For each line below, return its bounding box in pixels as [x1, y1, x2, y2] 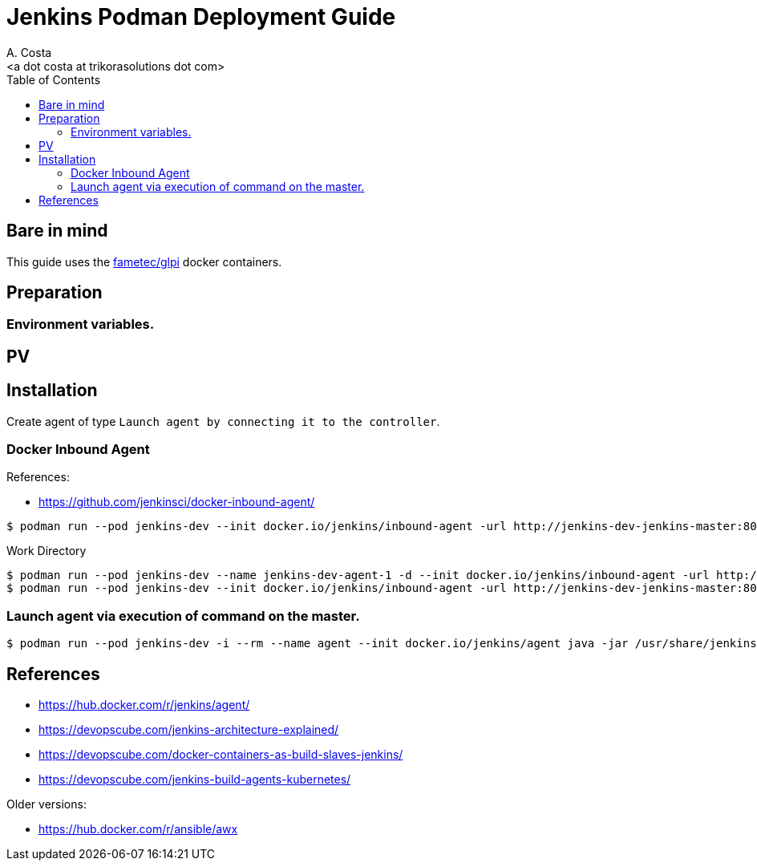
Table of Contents [6, 72, 101, 87]
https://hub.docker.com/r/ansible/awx [38, 822, 238, 837]
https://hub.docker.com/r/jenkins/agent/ [38, 698, 250, 712]
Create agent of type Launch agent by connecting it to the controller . [6, 414, 440, 428]
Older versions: [6, 797, 87, 812]
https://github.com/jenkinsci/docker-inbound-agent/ [38, 495, 315, 509]
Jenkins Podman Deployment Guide [6, 3, 396, 30]
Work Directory [6, 544, 87, 558]
